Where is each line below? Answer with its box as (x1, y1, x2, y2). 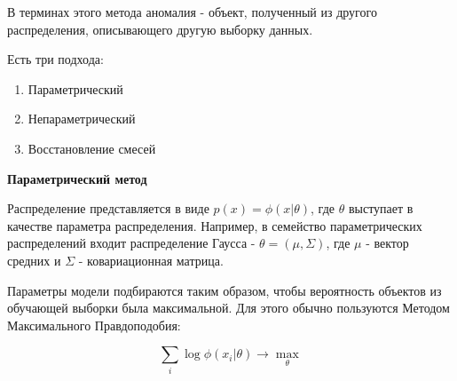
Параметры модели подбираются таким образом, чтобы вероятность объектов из (7, 281, 442, 299)
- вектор (366, 234, 409, 252)
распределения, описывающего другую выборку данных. (7, 20, 313, 38)
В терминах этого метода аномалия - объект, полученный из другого (7, 3, 377, 20)
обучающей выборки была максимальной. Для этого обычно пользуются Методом (7, 298, 450, 317)
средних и (7, 250, 61, 269)
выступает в (348, 199, 414, 218)
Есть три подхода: (7, 50, 104, 68)
